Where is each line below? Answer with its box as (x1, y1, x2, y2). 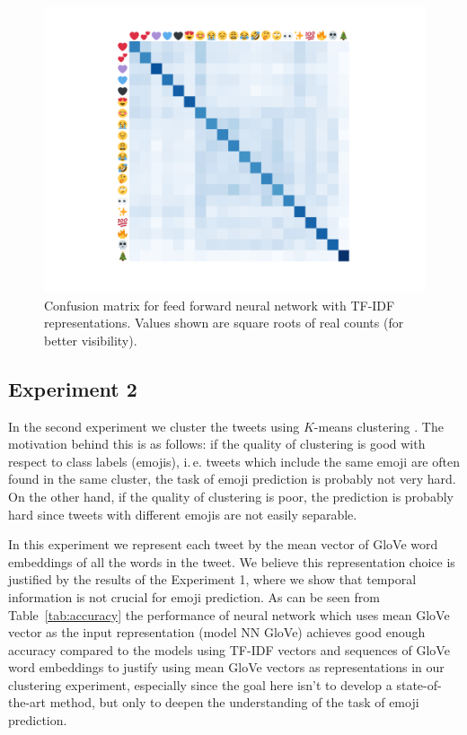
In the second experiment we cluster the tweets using (8, 416, 300, 435)
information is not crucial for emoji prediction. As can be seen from (8, 587, 380, 606)
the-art (8, 693, 47, 712)
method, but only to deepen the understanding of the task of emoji (49, 693, 419, 712)
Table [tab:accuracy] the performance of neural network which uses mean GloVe (8, 605, 450, 624)
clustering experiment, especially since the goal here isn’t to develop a (8, 675, 392, 694)
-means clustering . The (313, 416, 444, 435)
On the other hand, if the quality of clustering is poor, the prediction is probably (8, 486, 454, 505)
